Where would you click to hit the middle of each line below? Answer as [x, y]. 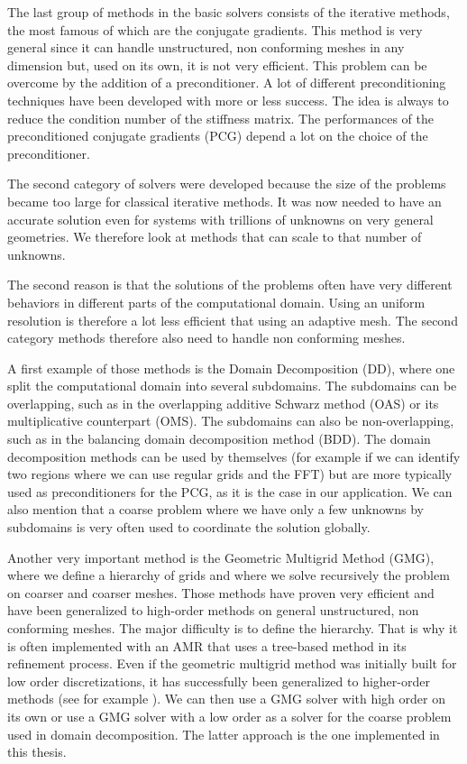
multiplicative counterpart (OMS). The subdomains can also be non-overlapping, [231, 421]
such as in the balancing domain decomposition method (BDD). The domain [219, 439]
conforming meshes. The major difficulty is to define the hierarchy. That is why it [233, 628]
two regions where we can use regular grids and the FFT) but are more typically [230, 474]
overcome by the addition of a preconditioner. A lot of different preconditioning [227, 83]
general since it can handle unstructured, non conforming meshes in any [206, 47]
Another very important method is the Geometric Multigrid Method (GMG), [221, 557]
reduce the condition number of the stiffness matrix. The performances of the [220, 118]
